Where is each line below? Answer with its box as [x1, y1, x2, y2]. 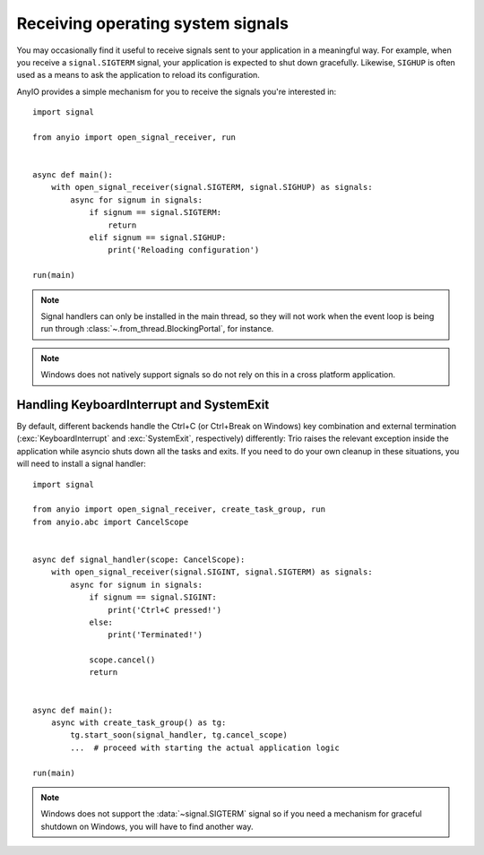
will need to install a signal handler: [16, 458, 147, 470]
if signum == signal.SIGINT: [89, 592, 217, 602]
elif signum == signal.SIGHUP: [89, 233, 227, 243]
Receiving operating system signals [16, 13, 289, 33]
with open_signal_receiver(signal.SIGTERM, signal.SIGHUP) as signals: [50, 182, 373, 193]
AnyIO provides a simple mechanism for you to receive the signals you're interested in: [16, 86, 337, 97]
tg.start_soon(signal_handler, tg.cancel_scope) [70, 730, 289, 740]
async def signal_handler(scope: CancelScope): [32, 554, 246, 565]
